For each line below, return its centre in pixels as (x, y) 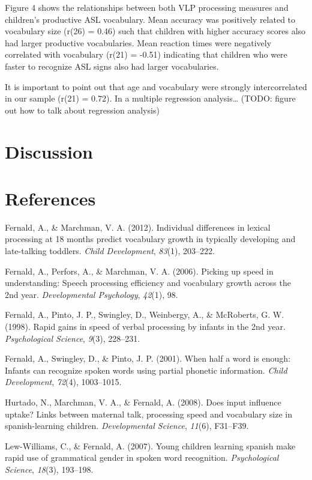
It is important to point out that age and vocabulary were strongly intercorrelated (156, 86)
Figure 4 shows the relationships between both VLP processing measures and (147, 7)
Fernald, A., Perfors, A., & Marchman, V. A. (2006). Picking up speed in (139, 271)
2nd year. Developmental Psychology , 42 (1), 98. (91, 294)
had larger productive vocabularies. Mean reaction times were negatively (138, 42)
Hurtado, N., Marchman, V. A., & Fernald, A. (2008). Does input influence (143, 402)
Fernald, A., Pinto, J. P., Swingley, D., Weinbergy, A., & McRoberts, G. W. (145, 314)
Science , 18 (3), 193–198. (49, 469)
